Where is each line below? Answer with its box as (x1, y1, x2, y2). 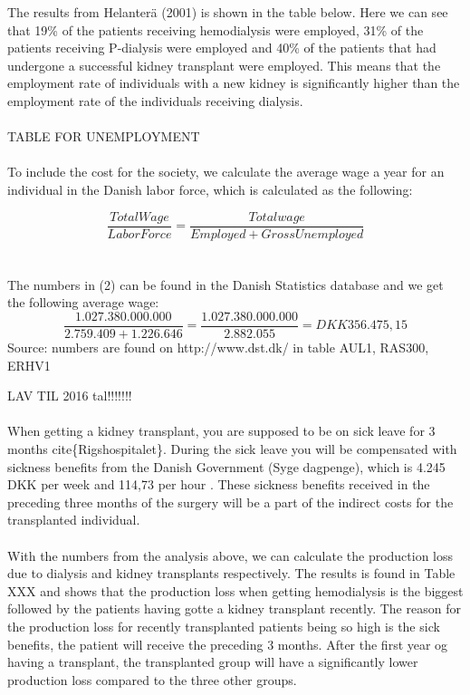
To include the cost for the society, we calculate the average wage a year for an (7, 162, 445, 181)
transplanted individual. (7, 510, 140, 529)
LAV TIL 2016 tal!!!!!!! (7, 386, 132, 405)
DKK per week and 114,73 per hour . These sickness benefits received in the (7, 475, 430, 494)
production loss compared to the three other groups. (7, 670, 297, 689)
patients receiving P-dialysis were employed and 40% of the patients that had (7, 38, 436, 57)
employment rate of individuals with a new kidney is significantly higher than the (7, 73, 460, 92)
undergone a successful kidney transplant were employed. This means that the (7, 55, 441, 74)
